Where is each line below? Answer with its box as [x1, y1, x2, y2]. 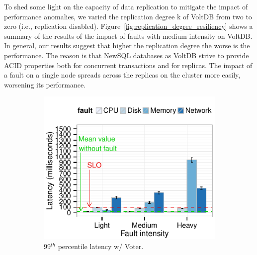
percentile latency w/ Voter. [58, 241, 144, 251]
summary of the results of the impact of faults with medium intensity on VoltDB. [4, 30, 253, 41]
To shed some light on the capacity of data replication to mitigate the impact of [4, 1, 248, 11]
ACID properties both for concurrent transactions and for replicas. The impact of [4, 60, 253, 70]
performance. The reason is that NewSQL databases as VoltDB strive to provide [4, 50, 249, 60]
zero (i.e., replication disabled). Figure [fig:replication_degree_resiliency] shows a [4, 21, 253, 31]
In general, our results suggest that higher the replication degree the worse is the [4, 40, 250, 51]
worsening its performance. [4, 79, 86, 89]
